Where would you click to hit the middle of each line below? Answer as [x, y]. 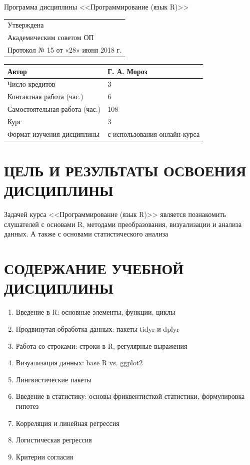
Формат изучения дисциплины [53, 134]
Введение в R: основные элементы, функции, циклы [95, 312]
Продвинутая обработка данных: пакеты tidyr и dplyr [97, 328]
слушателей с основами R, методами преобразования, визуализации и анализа [123, 224]
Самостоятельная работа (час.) [54, 109]
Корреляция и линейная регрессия [67, 423]
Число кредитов [31, 84]
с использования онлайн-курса [154, 134]
